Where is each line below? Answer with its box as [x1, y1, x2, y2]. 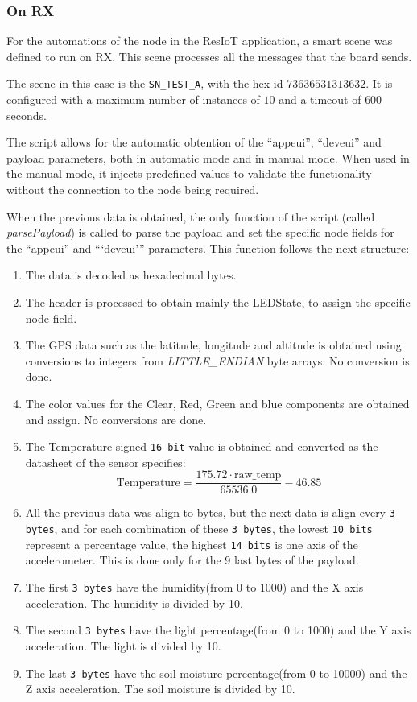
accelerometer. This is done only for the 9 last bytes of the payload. [25, 551, 359, 568]
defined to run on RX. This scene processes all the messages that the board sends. [6, 47, 412, 64]
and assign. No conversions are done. [25, 411, 207, 427]
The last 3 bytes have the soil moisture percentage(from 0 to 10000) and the [25, 664, 407, 681]
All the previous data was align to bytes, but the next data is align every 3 [25, 504, 395, 521]
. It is [365, 75, 393, 92]
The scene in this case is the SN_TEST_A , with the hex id [6, 75, 283, 92]
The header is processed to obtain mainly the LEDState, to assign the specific [25, 294, 411, 310]
